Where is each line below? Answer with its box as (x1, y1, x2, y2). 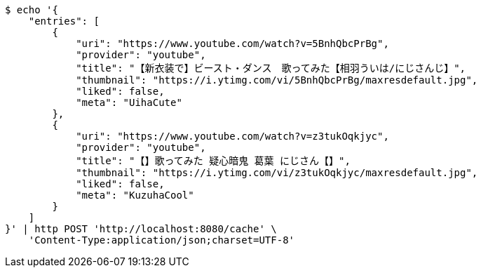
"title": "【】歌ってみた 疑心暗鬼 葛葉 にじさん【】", (76, 155, 351, 166)
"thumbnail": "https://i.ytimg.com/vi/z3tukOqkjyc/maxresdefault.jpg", (76, 167, 478, 178)
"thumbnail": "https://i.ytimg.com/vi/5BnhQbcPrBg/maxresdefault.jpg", (76, 74, 478, 86)
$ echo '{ (5, 4, 58, 15)
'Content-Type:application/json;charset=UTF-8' (28, 234, 295, 246)
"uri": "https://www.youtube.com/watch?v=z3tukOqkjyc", (76, 131, 389, 142)
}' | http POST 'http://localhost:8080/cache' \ (5, 223, 277, 234)
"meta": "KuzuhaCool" (76, 189, 194, 201)
